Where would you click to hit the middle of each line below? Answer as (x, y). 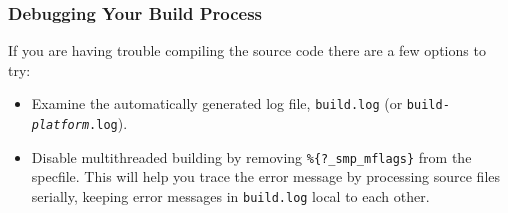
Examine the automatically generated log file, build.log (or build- (240, 103)
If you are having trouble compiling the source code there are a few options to (247, 50)
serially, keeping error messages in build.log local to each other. (230, 195)
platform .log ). (79, 123)
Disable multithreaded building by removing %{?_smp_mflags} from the (251, 156)
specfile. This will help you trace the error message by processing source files (266, 176)
